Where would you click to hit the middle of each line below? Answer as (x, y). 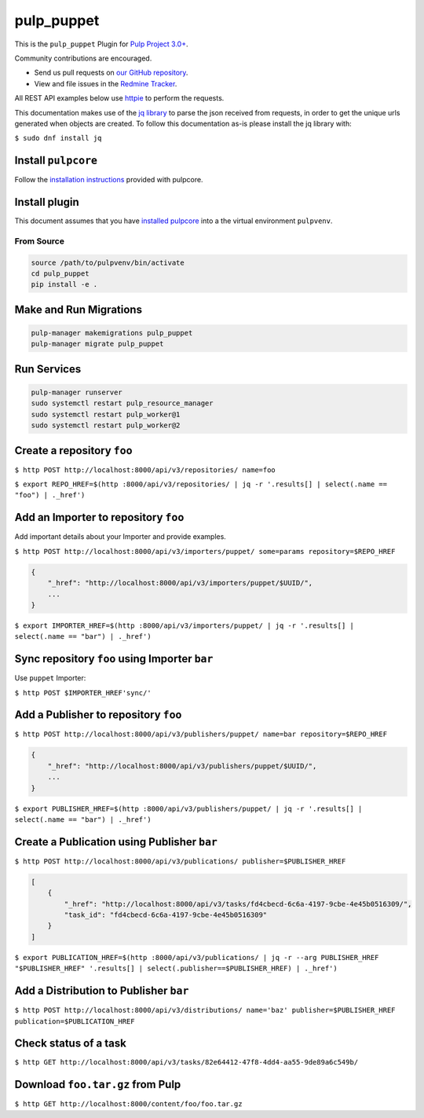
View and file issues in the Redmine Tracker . (106, 83)
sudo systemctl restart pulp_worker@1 (106, 414)
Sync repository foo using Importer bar (114, 659)
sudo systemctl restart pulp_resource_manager (122, 403)
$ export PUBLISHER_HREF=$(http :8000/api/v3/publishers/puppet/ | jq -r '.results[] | (188, 808)
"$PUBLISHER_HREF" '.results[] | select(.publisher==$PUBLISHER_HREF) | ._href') (176, 969)
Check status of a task (71, 1044)
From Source (39, 241)
